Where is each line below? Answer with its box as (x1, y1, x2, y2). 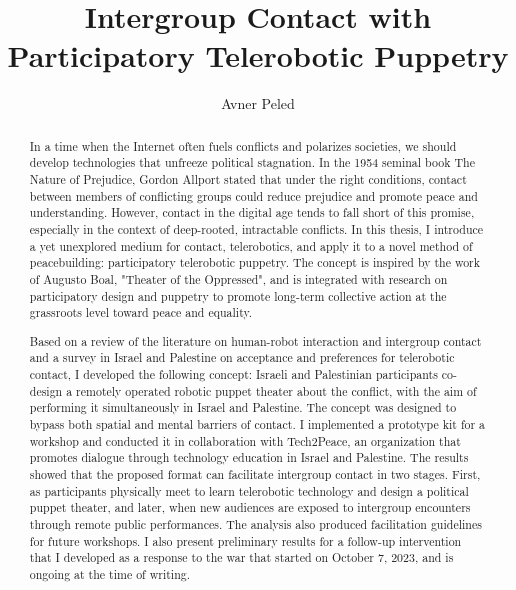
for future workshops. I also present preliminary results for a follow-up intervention (29, 532, 462, 549)
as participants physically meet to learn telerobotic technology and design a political (29, 482, 469, 499)
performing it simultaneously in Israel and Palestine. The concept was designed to (29, 399, 457, 416)
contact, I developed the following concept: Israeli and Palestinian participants (29, 366, 438, 383)
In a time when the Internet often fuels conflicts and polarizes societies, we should (29, 137, 457, 154)
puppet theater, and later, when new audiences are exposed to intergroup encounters (29, 499, 471, 516)
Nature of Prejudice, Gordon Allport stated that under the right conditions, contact (29, 171, 467, 188)
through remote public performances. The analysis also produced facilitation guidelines (29, 516, 482, 533)
